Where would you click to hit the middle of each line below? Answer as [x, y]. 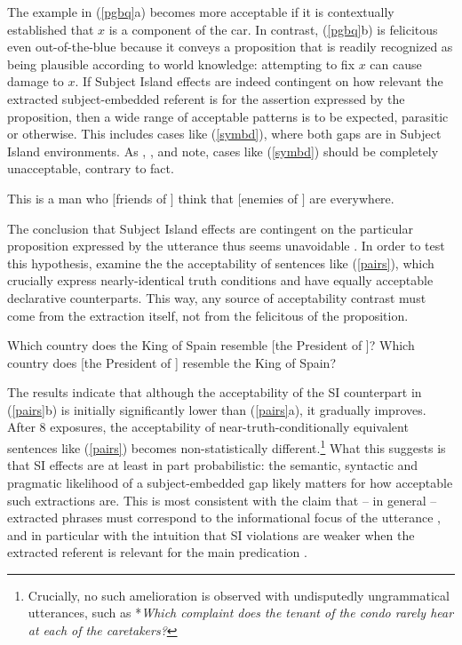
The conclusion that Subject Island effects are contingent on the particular [210, 228]
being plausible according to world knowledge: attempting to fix [181, 64]
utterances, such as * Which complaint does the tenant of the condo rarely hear [241, 613]
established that [51, 29]
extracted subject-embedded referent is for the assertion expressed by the [206, 98]
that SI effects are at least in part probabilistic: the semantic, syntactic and [213, 465]
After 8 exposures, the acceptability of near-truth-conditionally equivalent [208, 427]
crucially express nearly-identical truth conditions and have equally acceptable [220, 280]
